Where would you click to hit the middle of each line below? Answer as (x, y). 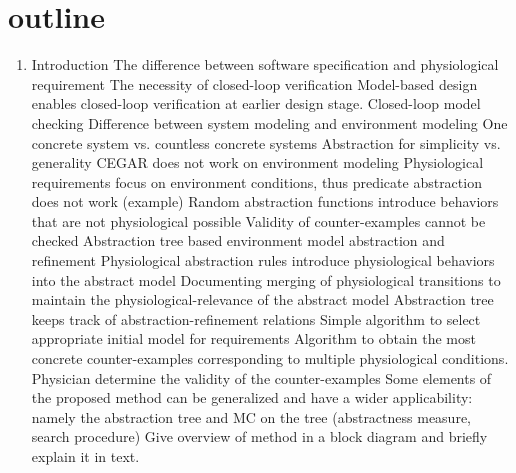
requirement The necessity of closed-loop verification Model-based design (254, 83)
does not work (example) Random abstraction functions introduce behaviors (265, 201)
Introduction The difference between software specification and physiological (265, 64)
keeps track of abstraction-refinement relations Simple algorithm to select (256, 318)
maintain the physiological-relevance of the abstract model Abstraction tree (262, 299)
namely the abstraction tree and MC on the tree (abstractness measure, (251, 416)
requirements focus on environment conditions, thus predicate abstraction (256, 181)
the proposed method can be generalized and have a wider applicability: (252, 397)
